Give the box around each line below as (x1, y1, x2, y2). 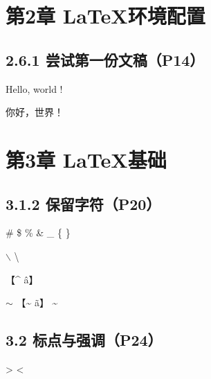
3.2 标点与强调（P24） (6, 329, 163, 351)
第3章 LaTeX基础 (6, 145, 167, 173)
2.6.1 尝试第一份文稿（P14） (6, 49, 205, 70)
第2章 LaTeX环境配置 (6, 1, 205, 30)
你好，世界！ (6, 105, 64, 119)
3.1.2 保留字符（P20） (6, 193, 161, 214)
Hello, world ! (6, 81, 63, 96)
